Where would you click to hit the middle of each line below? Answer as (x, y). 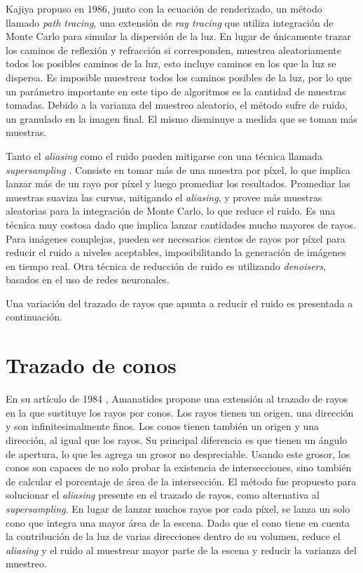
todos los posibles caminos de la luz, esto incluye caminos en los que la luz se (171, 63)
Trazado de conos (91, 365)
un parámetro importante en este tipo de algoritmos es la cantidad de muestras (176, 91)
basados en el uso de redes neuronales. (88, 279)
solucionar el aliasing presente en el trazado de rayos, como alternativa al (163, 495)
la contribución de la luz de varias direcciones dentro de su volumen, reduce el (173, 536)
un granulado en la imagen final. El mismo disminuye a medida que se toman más (181, 118)
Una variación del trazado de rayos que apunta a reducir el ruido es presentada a (179, 303)
